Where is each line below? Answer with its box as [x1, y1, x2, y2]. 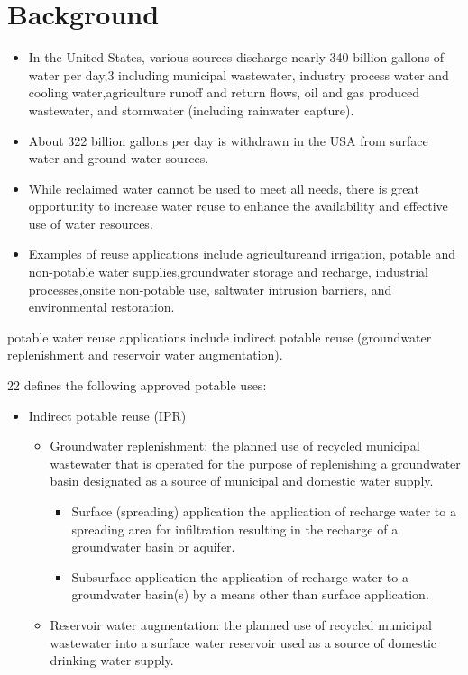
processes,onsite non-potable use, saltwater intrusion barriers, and [28, 279, 392, 298]
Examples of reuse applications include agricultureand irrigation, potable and [28, 244, 455, 263]
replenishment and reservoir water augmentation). [7, 345, 283, 364]
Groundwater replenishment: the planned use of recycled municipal [50, 436, 420, 455]
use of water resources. [28, 214, 153, 233]
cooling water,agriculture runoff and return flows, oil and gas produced [28, 83, 420, 102]
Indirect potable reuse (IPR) [28, 406, 187, 424]
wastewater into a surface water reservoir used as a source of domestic [50, 633, 437, 652]
